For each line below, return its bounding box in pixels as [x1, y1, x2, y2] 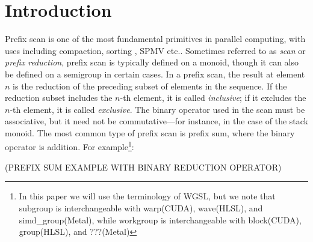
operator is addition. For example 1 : [5, 139, 134, 153]
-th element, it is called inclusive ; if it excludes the [120, 91, 306, 104]
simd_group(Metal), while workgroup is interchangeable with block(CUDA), [19, 213, 302, 226]
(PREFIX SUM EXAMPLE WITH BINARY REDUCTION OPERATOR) [5, 160, 282, 173]
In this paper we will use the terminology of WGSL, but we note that [19, 190, 276, 202]
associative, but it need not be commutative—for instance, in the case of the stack [5, 115, 308, 127]
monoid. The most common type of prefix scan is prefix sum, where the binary [5, 126, 295, 139]
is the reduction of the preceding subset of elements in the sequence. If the [13, 79, 287, 92]
